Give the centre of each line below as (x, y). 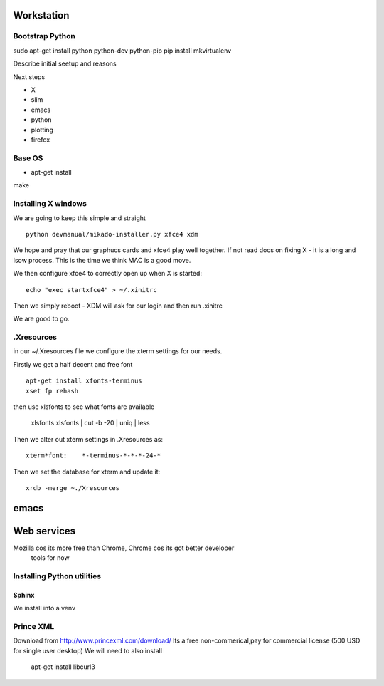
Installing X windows (50, 204)
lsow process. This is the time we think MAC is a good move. (102, 260)
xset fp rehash (52, 391)
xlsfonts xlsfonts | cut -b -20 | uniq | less (90, 423)
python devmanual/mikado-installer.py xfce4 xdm (112, 234)
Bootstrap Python (44, 36)
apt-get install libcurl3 (63, 667)
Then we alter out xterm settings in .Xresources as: (88, 439)
